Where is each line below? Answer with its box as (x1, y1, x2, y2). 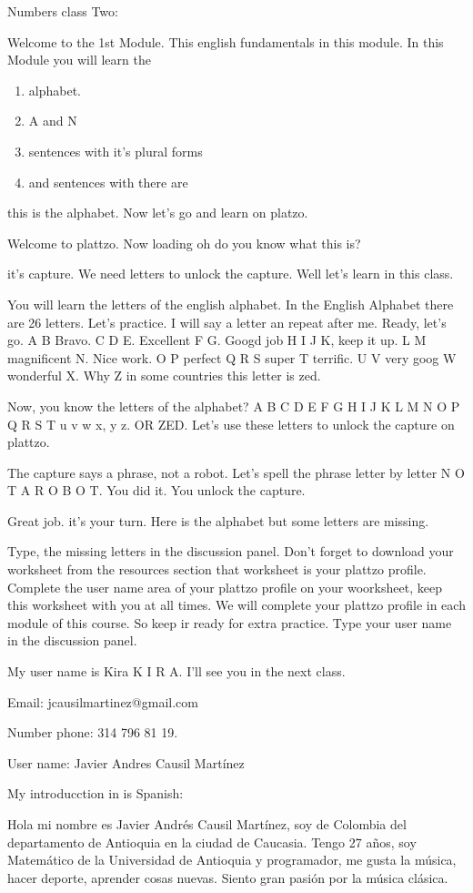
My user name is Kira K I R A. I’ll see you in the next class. (7, 662, 346, 681)
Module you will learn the (7, 50, 151, 69)
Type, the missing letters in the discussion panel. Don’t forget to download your (7, 542, 454, 561)
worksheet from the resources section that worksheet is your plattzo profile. (7, 560, 427, 579)
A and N (28, 111, 77, 130)
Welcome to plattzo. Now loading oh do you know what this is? (7, 233, 361, 252)
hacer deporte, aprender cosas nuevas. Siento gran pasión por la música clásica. (7, 868, 448, 887)
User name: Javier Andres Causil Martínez (7, 753, 245, 772)
